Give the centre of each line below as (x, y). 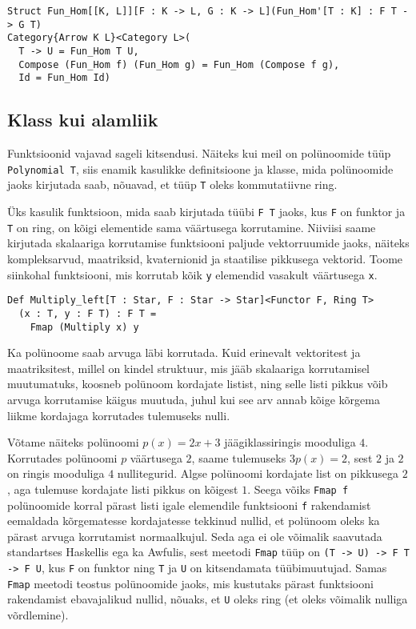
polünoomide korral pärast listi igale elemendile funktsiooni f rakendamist (189, 505)
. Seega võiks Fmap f (298, 489)
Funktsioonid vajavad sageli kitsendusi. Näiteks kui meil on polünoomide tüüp (199, 153)
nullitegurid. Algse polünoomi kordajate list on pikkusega (258, 473)
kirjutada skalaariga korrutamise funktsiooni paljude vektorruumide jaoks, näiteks (208, 243)
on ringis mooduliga (56, 473)
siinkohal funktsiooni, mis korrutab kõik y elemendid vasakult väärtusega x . (192, 274)
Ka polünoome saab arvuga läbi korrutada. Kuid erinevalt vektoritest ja (184, 353)
